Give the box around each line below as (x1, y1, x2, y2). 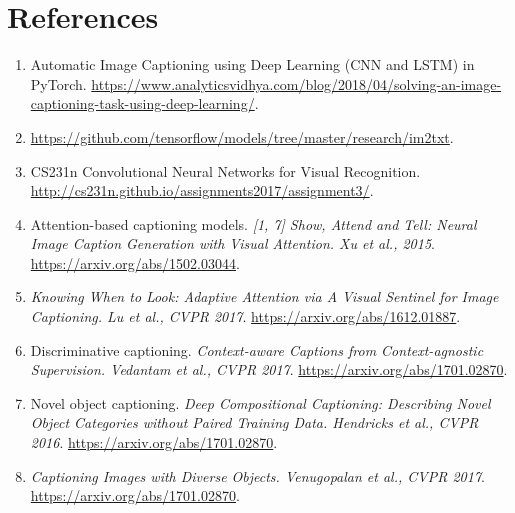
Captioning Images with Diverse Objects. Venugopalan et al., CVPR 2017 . (30, 465, 485, 486)
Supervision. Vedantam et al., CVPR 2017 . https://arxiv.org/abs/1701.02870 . (30, 359, 508, 380)
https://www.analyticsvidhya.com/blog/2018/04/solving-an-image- (91, 73, 502, 94)
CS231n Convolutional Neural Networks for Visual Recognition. (30, 160, 421, 181)
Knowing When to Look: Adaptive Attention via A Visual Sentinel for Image (30, 286, 499, 307)
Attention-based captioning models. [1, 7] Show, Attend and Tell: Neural (30, 213, 477, 234)
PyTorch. (30, 73, 87, 94)
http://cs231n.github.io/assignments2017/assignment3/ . (30, 180, 374, 201)
